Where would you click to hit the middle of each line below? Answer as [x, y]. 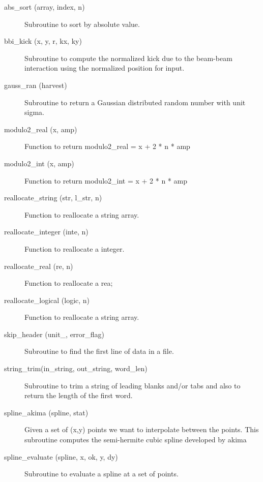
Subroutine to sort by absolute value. [82, 24]
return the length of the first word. [79, 395]
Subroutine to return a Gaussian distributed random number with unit [135, 102]
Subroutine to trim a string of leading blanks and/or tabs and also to [133, 385]
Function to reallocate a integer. [75, 248]
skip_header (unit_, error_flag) [54, 334]
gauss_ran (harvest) [36, 85]
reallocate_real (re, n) [39, 266]
